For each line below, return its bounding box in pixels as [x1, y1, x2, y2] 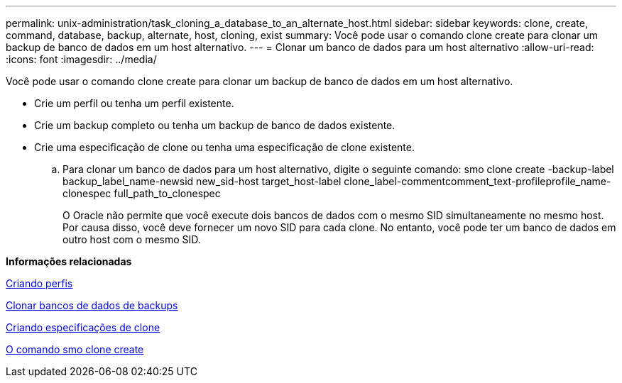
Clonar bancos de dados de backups [6, 299, 178, 311]
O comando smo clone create [6, 343, 144, 355]
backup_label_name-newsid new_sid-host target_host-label [62, 175, 342, 187]
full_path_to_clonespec [114, 187, 221, 199]
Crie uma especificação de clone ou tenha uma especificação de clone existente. [34, 141, 415, 153]
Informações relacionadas [6, 255, 132, 267]
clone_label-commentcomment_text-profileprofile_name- [344, 175, 611, 187]
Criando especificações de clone [6, 321, 160, 333]
